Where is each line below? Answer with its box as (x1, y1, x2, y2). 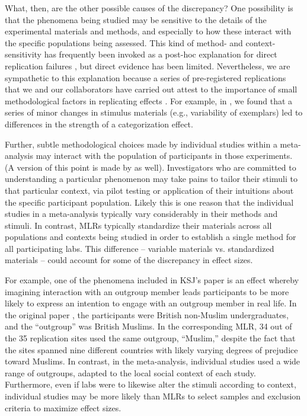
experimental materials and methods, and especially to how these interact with (5, 25, 292, 37)
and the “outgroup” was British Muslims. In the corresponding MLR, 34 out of (5, 320, 292, 332)
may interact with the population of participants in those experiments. (36, 149, 293, 162)
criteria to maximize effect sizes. (5, 401, 121, 414)
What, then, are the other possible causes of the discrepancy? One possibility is (5, 2, 293, 14)
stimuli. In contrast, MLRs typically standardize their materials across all (5, 219, 272, 231)
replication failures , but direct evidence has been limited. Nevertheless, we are (5, 59, 290, 72)
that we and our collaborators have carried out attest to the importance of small (5, 83, 298, 95)
